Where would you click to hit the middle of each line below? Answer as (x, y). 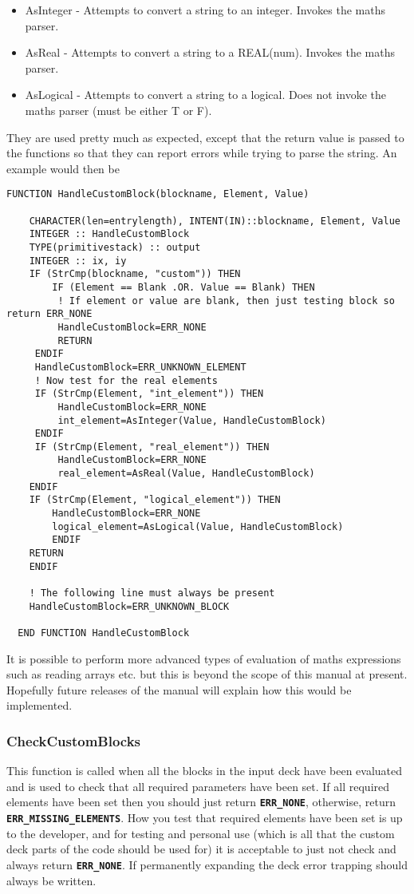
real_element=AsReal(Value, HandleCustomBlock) (186, 474)
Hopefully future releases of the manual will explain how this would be (179, 689)
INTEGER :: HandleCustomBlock (109, 234)
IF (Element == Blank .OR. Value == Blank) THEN (183, 287)
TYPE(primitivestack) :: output (115, 247)
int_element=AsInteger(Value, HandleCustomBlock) (192, 420)
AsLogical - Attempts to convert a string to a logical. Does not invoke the (206, 95)
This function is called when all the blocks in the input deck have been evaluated (205, 771)
